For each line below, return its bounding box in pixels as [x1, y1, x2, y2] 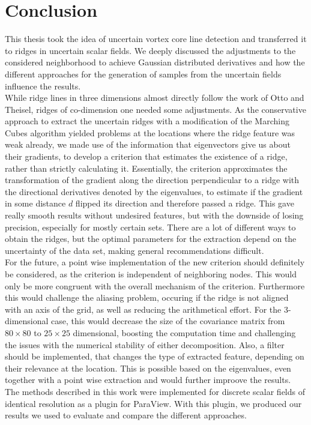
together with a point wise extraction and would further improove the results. [5, 373, 291, 386]
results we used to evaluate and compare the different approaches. [5, 409, 247, 421]
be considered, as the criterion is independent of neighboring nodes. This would [5, 268, 297, 280]
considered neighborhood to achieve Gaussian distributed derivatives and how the [5, 56, 305, 68]
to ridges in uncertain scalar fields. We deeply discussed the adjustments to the [5, 44, 296, 56]
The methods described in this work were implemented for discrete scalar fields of [5, 385, 305, 397]
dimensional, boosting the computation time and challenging [73, 326, 296, 339]
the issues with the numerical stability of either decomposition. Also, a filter [5, 338, 285, 351]
